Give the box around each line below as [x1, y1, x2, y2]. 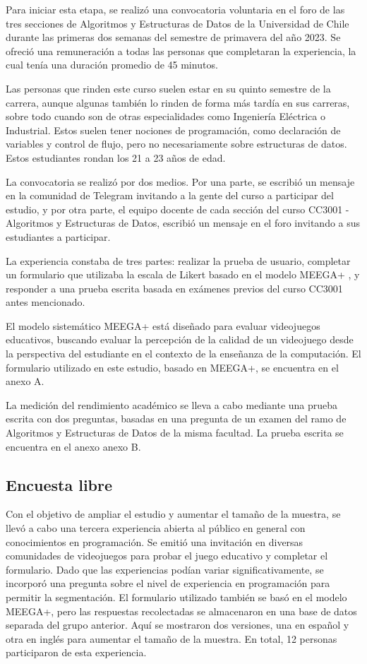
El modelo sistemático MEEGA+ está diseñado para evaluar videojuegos [6, 318, 320, 333]
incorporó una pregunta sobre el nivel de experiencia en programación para [6, 576, 330, 591]
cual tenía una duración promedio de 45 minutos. [6, 57, 218, 72]
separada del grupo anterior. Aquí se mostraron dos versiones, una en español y [6, 617, 349, 632]
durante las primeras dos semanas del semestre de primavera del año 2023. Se [6, 30, 341, 45]
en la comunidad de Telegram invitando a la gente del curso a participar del [6, 188, 334, 203]
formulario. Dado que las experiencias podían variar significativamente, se [6, 562, 324, 576]
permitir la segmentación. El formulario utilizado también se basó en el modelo [6, 589, 347, 604]
